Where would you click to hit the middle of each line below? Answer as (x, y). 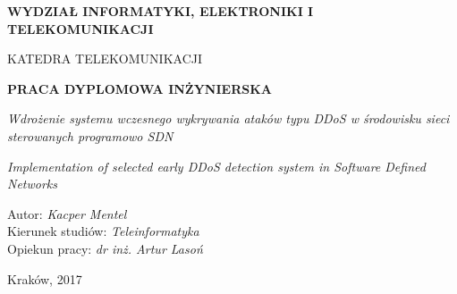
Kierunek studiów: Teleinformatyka (103, 231)
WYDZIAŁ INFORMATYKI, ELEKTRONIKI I (161, 11)
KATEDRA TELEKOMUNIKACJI (105, 59)
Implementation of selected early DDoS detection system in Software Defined (216, 166)
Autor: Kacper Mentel (67, 213)
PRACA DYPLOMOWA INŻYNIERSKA (140, 88)
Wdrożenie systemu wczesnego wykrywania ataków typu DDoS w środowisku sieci (228, 118)
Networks (33, 184)
